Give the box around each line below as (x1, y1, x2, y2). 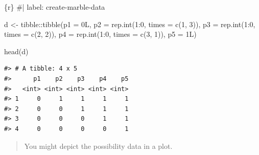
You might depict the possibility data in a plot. (24, 140, 173, 151)
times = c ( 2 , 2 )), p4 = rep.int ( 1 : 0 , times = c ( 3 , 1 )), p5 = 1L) (4, 29, 197, 39)
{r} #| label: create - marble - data (4, 2, 105, 12)
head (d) (4, 46, 29, 56)
